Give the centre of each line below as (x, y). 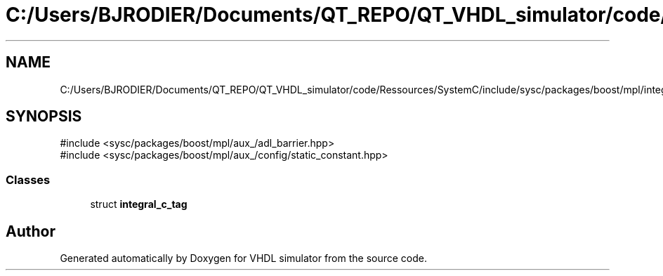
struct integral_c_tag (139, 204)
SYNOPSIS (44, 117)
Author (31, 231)
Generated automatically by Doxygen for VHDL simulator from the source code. (244, 258)
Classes (28, 179)
